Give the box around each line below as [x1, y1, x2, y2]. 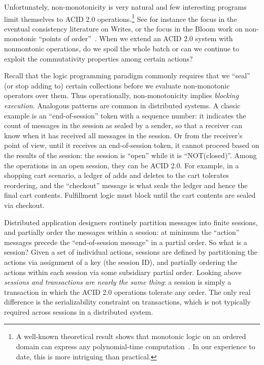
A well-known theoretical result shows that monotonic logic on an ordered [16, 331, 246, 342]
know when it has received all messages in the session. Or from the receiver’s [4, 130, 243, 140]
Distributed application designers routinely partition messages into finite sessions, [4, 217, 258, 227]
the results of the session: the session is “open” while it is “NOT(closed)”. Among [4, 149, 257, 160]
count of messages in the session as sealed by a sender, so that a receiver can [4, 120, 242, 131]
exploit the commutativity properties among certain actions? [4, 53, 193, 64]
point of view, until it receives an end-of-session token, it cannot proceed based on [4, 140, 259, 150]
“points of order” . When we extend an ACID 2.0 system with [39, 33, 233, 44]
